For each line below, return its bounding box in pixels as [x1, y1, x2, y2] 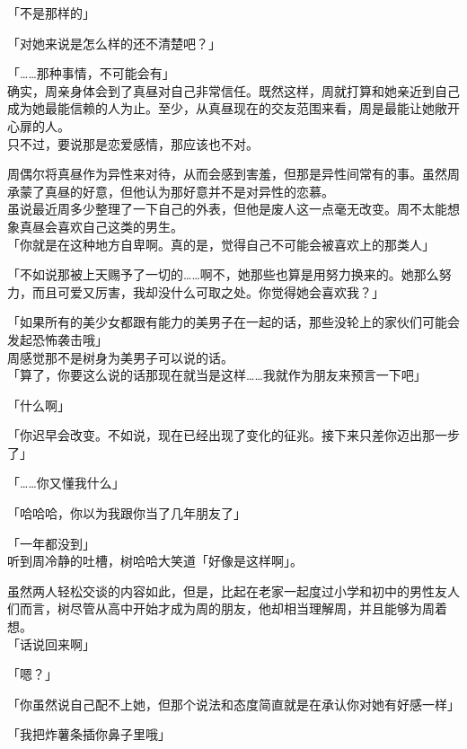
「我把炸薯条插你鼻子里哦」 [7, 725, 171, 744]
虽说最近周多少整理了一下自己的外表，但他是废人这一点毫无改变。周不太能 [7, 199, 447, 218]
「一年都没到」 [7, 533, 95, 552]
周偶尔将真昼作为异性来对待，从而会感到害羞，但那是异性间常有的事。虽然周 [7, 164, 460, 183]
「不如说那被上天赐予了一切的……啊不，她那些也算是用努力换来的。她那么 [7, 265, 439, 284]
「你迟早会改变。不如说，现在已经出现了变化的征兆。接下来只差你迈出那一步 [7, 426, 460, 445]
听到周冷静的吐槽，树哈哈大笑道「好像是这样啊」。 [7, 551, 303, 570]
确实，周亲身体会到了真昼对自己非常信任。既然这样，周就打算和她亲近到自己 [7, 81, 460, 100]
